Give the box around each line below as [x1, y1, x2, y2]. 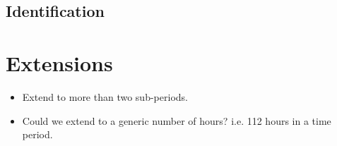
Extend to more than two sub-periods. [22, 89, 188, 104]
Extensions [6, 48, 113, 77]
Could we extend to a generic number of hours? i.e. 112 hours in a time [22, 113, 331, 128]
